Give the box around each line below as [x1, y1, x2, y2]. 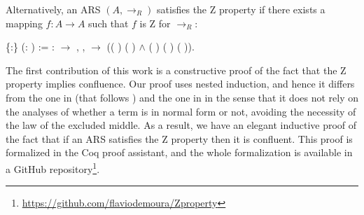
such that [88, 15, 129, 30]
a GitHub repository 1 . [6, 159, 100, 176]
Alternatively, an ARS [6, 2, 101, 16]
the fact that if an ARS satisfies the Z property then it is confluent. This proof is [6, 131, 353, 146]
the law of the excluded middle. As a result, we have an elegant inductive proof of [6, 118, 357, 132]
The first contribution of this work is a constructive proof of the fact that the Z [6, 62, 346, 77]
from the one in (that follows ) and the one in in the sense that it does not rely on [6, 90, 359, 104]
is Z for [139, 15, 171, 30]
